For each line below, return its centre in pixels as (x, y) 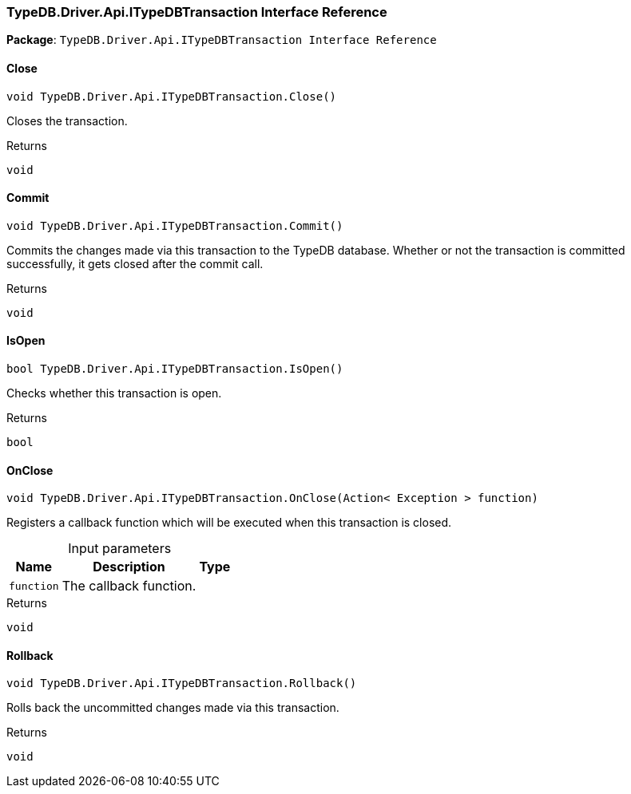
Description (129, 567)
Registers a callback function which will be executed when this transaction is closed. (229, 523)
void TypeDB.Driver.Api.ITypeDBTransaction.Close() (172, 96)
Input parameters (120, 549)
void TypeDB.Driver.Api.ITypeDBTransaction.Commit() (175, 225)
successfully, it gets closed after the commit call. (135, 263)
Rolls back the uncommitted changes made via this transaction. (173, 708)
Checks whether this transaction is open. (114, 393)
